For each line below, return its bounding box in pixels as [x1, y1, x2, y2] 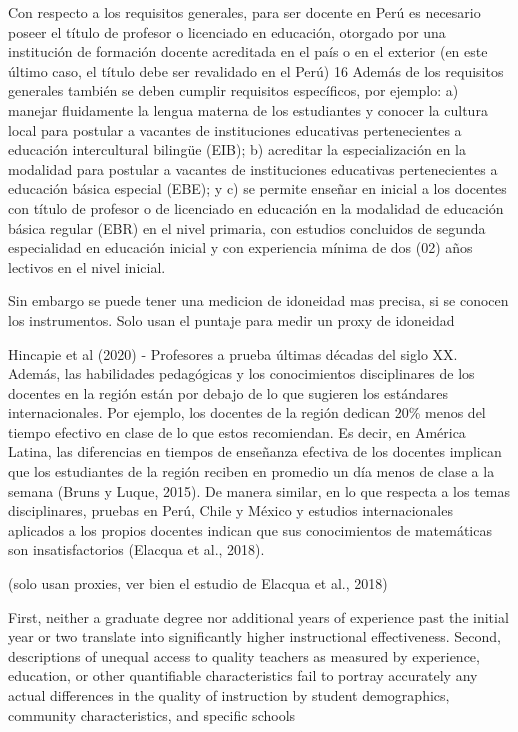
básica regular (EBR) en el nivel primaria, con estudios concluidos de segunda [8, 217, 486, 238]
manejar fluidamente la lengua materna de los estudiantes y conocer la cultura [8, 99, 488, 120]
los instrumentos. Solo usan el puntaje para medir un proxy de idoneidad [8, 309, 455, 330]
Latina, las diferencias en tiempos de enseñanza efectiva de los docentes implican [8, 441, 502, 462]
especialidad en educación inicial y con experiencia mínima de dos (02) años [8, 237, 473, 258]
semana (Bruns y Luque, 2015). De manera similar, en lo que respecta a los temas [8, 480, 511, 501]
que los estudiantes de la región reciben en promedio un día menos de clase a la [8, 461, 495, 482]
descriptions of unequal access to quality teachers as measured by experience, [8, 645, 480, 666]
